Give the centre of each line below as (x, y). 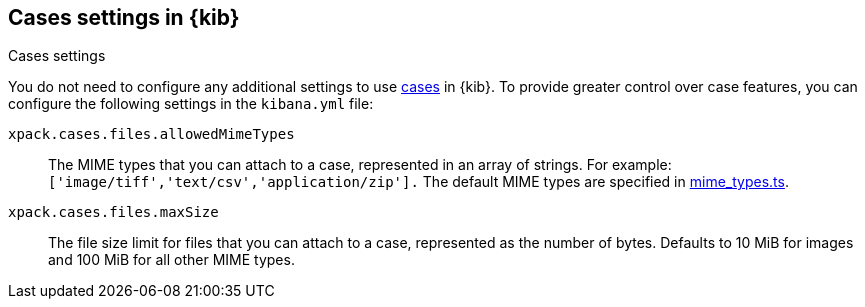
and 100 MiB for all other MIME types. (171, 260)
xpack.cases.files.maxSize (113, 212)
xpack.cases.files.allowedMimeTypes (151, 134)
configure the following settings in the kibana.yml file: (191, 104)
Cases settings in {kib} (124, 17)
